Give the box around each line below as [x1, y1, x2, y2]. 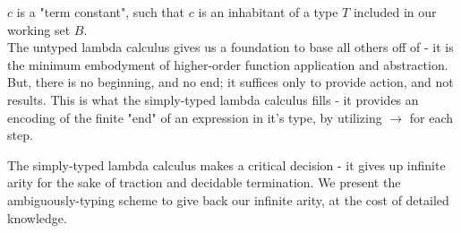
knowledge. [7, 208, 67, 227]
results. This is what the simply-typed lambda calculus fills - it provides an [7, 90, 419, 108]
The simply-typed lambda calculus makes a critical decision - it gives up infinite [7, 155, 446, 174]
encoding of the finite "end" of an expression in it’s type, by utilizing [7, 108, 382, 126]
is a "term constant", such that [16, 3, 185, 21]
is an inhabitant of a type [198, 3, 338, 21]
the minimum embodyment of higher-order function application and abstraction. [7, 55, 448, 73]
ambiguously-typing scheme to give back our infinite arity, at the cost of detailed [7, 190, 449, 209]
